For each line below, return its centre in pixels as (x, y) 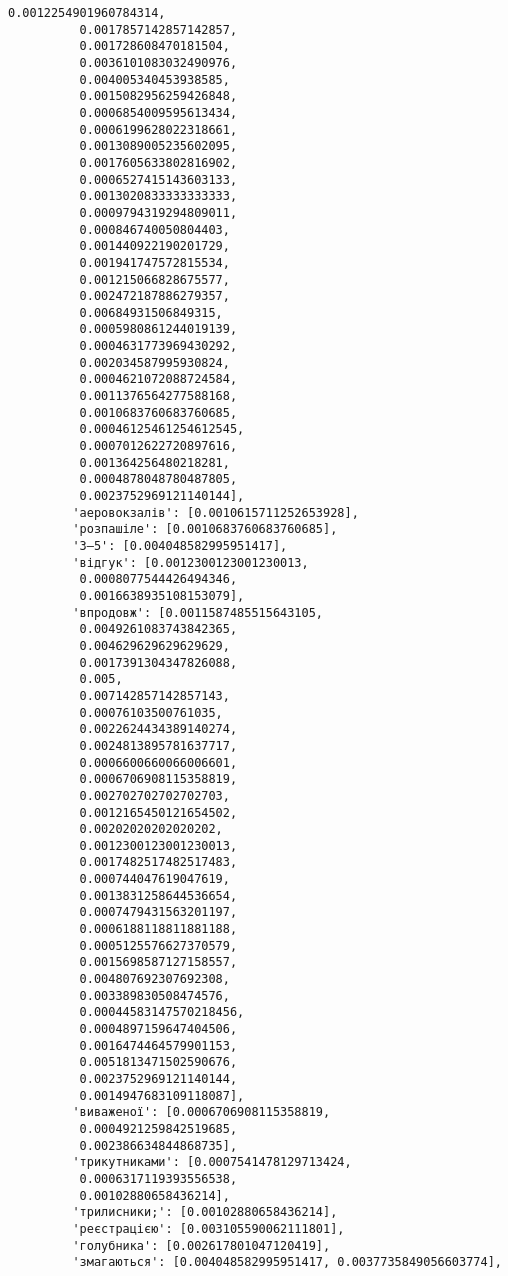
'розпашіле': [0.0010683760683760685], (205, 529)
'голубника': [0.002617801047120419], (201, 1245)
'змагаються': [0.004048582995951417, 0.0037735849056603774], (287, 1262)
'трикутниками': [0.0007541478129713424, (212, 1162)
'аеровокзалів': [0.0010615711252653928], (215, 512)
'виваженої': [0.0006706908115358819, (201, 1112)
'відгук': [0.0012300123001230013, (190, 562)
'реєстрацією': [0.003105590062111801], (208, 1228)
